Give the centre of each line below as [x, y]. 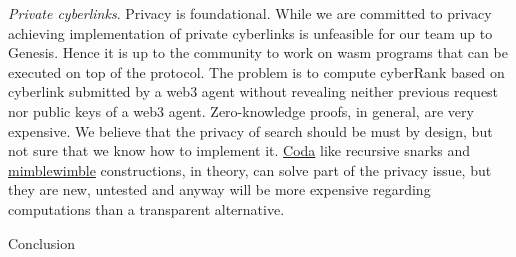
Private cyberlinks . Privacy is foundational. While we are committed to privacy [250, 13]
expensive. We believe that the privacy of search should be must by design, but [250, 130]
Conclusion [41, 242]
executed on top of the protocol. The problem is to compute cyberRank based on [256, 71]
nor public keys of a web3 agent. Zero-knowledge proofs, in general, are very [241, 110]
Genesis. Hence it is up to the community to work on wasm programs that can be [258, 52]
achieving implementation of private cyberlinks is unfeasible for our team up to [250, 32]
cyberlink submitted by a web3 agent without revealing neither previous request [253, 91]
